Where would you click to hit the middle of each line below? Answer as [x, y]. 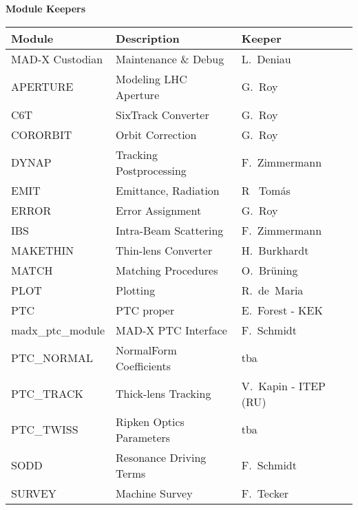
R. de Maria [272, 290]
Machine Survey [154, 493]
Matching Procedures [167, 270]
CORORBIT [42, 134]
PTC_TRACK [47, 394]
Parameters [143, 437]
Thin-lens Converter [164, 250]
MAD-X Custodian [57, 59]
